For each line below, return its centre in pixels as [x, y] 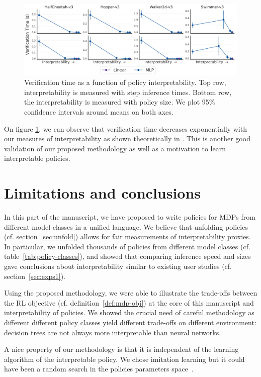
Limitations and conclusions [103, 193]
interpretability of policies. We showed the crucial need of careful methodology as [129, 312]
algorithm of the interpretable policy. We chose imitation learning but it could [124, 359]
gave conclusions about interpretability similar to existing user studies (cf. [118, 266]
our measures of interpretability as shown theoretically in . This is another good [127, 138]
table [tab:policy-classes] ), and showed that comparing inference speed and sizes [127, 256]
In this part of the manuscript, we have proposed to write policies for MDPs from [130, 217]
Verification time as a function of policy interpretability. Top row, [125, 82]
